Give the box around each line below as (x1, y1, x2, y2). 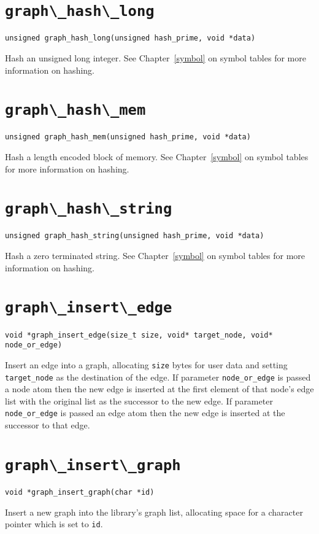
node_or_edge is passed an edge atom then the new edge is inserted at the (5, 406, 285, 419)
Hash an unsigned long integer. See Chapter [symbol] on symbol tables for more (5, 51, 306, 64)
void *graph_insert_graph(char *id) (5, 487, 155, 497)
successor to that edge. (5, 419, 90, 431)
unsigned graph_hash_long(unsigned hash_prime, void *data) (5, 34, 256, 43)
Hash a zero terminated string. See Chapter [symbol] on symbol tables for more (5, 249, 306, 262)
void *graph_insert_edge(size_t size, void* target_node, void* (5, 330, 273, 339)
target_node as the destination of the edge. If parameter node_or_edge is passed (5, 370, 311, 383)
